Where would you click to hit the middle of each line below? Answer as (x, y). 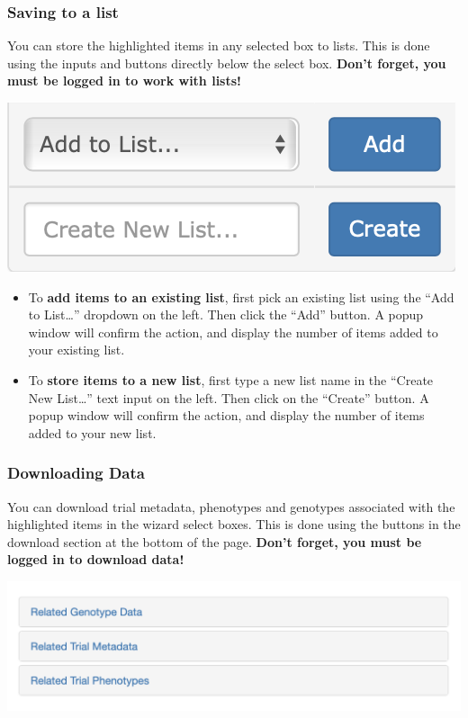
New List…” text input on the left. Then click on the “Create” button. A (229, 397)
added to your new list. (92, 432)
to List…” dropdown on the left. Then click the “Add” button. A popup (226, 314)
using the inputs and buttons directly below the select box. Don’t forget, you (227, 63)
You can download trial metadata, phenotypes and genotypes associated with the (231, 506)
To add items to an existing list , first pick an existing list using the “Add (241, 296)
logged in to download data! (96, 559)
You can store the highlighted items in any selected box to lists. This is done (219, 45)
